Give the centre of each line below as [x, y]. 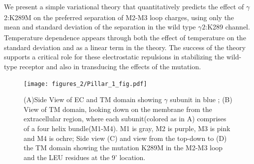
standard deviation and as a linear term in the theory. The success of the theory [125, 47]
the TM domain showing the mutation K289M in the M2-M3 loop [123, 148]
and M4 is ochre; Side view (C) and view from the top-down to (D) [125, 138]
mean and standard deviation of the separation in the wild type [100, 27]
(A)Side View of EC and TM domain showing [93, 99]
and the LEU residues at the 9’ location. [85, 157]
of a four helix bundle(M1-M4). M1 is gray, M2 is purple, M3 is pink [127, 128]
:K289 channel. [228, 27]
